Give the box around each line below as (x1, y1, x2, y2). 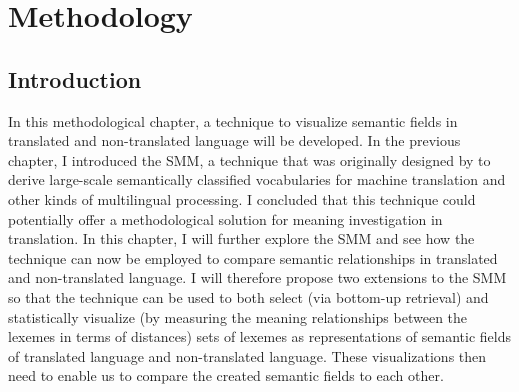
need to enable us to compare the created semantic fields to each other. (8, 365, 444, 386)
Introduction (8, 63, 142, 94)
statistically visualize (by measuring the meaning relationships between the (8, 306, 468, 327)
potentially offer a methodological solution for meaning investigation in (8, 208, 443, 229)
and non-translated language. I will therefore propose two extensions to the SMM (8, 267, 507, 288)
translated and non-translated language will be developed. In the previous (8, 130, 461, 151)
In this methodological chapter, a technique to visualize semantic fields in (8, 110, 458, 131)
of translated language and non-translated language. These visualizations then (8, 345, 487, 366)
